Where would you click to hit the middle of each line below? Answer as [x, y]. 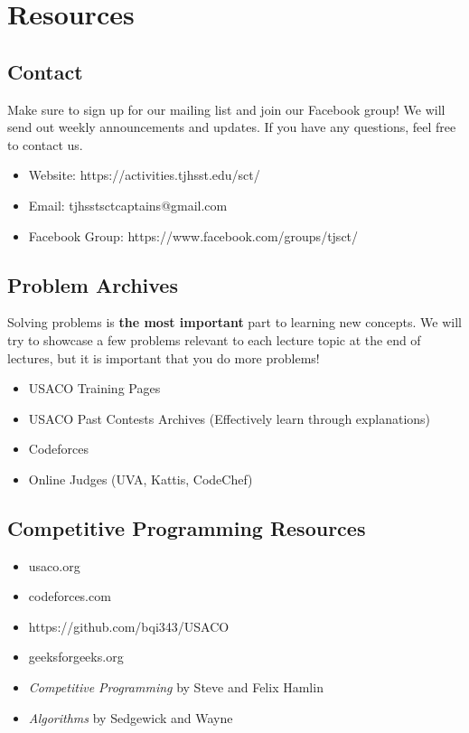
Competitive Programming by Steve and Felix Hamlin [176, 687]
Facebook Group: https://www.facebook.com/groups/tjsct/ [193, 235]
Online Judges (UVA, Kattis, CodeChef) [141, 479]
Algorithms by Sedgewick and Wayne [131, 717]
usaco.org [54, 565]
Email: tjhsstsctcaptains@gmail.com [128, 205]
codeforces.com [70, 596]
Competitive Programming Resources [187, 527]
